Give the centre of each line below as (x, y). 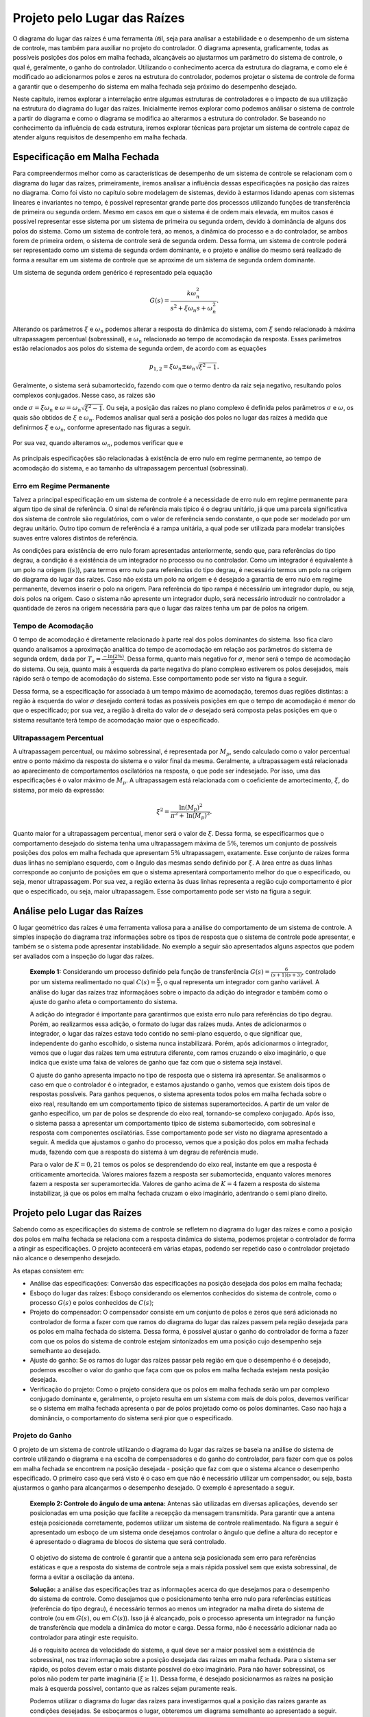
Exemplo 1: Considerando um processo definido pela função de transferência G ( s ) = (150, 972)
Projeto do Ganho (42, 1435)
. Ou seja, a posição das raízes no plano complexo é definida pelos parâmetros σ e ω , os (229, 408)
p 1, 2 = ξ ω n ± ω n (172, 367)
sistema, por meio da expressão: (59, 790)
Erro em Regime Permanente (61, 486)
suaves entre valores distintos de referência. (75, 538)
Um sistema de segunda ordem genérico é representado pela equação (112, 273)
